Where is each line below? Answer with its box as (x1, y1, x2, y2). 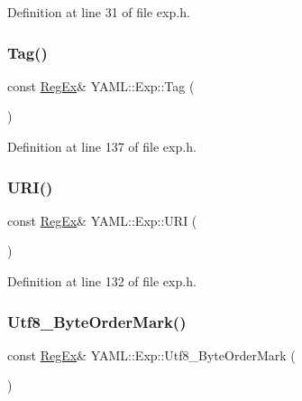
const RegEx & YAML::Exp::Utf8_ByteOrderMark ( (7, 345, 296, 364)
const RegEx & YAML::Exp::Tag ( (7, 76, 195, 95)
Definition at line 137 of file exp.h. (7, 137, 197, 155)
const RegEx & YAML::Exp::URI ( (7, 210, 197, 229)
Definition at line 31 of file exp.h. (7, 3, 190, 21)
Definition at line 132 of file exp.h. (7, 272, 197, 290)
